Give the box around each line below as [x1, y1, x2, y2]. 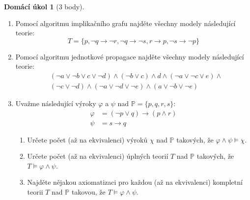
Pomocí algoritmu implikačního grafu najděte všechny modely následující [15, 18, 236, 28]
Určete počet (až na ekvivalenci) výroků [27, 134, 148, 144]
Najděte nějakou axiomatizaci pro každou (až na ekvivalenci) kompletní [27, 177, 243, 187]
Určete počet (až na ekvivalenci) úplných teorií [27, 151, 168, 161]
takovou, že [71, 187, 106, 197]
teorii [27, 187, 43, 197]
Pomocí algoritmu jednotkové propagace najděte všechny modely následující [15, 51, 244, 61]
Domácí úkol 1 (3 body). [4, 1, 84, 11]
